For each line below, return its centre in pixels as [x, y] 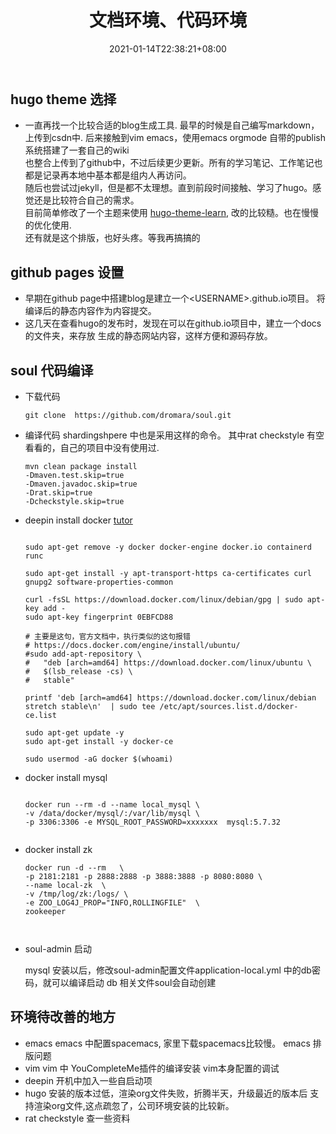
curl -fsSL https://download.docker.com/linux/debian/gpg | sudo [163, 599]
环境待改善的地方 [63, 1017]
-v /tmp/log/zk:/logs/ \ [76, 894]
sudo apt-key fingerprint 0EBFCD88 [99, 617]
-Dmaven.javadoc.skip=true [81, 484]
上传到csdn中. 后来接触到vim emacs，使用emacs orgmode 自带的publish [175, 138]
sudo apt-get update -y [74, 732]
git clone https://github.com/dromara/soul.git [128, 415]
